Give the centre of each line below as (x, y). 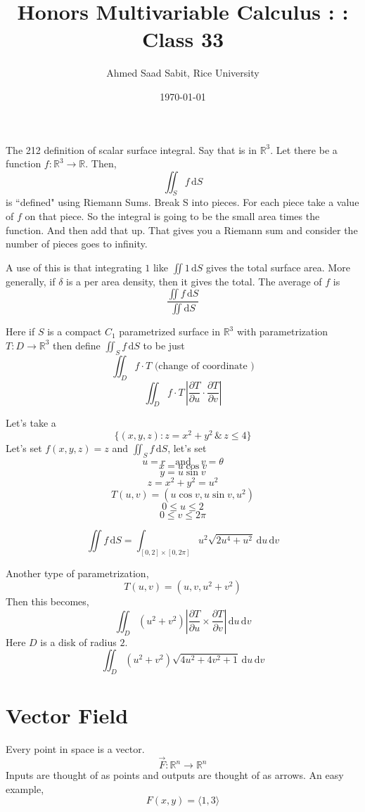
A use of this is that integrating (74, 267)
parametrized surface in (169, 331)
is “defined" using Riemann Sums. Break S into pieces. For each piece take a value (182, 202)
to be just (164, 345)
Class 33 (183, 39)
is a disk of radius (78, 642)
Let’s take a (31, 423)
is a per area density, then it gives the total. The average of (194, 281)
